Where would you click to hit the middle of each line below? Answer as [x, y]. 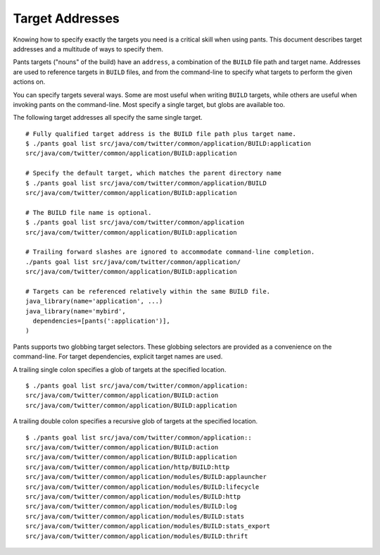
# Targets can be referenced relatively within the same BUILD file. [148, 291]
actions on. [29, 82]
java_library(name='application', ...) [94, 301]
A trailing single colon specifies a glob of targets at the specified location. [120, 369]
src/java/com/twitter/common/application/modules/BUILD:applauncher [146, 477]
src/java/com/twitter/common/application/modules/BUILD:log [131, 506]
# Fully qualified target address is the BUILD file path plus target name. [161, 133]
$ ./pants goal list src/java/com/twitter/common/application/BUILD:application [169, 144]
